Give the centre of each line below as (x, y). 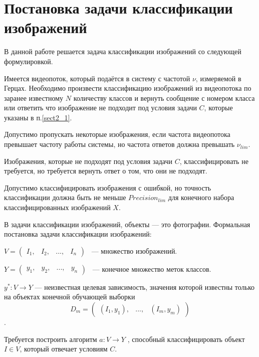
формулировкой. (29, 61)
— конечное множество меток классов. (152, 269)
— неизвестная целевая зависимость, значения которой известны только (145, 287)
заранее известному (34, 98)
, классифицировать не (214, 161)
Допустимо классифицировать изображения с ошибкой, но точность (108, 187)
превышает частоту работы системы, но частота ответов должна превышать (119, 144)
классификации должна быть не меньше (65, 197)
